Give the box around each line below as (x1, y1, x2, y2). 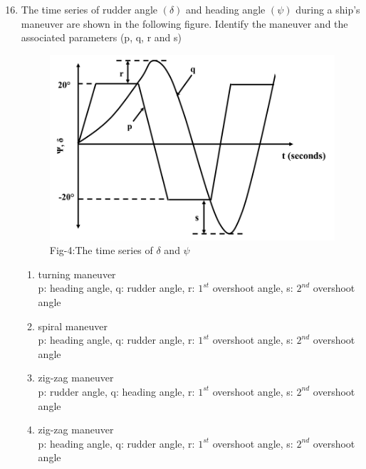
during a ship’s (296, 2, 360, 16)
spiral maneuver (38, 318, 108, 333)
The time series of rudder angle (21, 2, 157, 16)
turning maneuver (38, 266, 116, 281)
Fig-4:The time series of (49, 243, 153, 258)
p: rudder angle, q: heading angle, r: (38, 384, 195, 399)
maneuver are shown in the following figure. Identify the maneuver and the (21, 16, 348, 31)
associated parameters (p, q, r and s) (21, 30, 182, 45)
